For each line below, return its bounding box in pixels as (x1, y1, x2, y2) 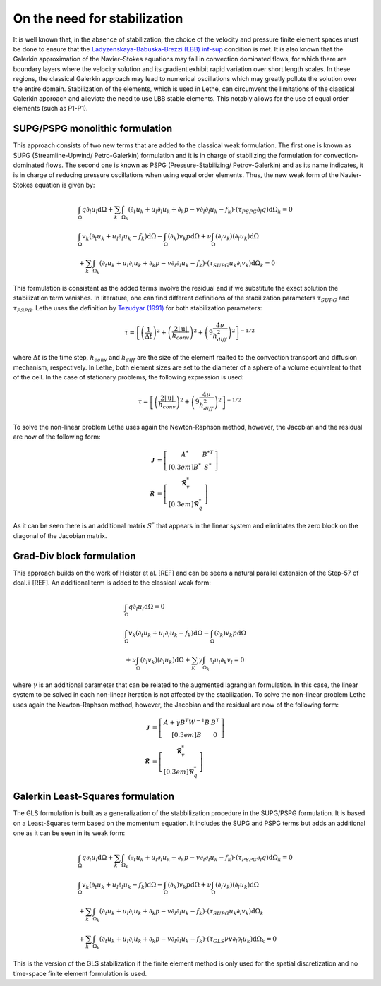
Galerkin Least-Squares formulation (13, 791, 175, 803)
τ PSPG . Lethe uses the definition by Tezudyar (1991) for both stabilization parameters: (13, 303, 262, 314)
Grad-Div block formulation (13, 550, 136, 562)
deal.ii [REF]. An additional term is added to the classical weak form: (13, 578, 211, 587)
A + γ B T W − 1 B (163, 717, 210, 726)
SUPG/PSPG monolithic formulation (13, 123, 173, 135)
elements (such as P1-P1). (13, 104, 88, 113)
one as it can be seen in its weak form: (13, 829, 126, 837)
